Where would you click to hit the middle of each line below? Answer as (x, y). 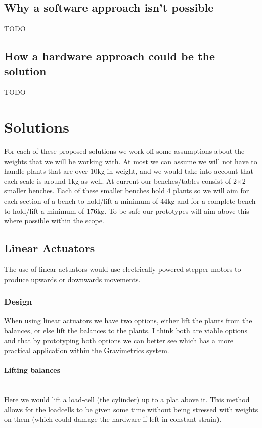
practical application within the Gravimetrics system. (87, 350)
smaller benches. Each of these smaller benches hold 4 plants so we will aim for (127, 191)
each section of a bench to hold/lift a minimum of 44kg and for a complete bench (130, 201)
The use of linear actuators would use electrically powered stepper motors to (123, 269)
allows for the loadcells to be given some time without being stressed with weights (131, 409)
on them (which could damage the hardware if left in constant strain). (113, 419)
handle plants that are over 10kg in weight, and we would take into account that (129, 171)
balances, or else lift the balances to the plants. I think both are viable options (126, 330)
